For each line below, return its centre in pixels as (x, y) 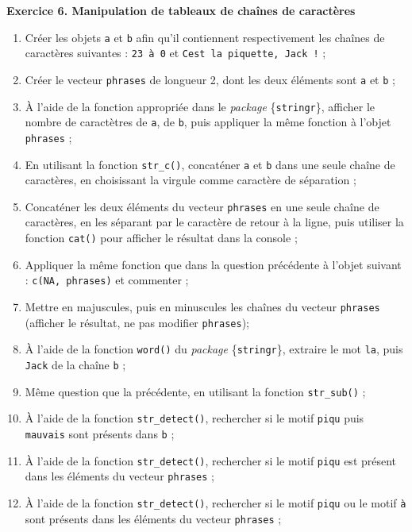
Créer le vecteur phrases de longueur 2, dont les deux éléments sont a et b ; (210, 79)
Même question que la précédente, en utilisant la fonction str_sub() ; (195, 391)
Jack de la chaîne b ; (75, 364)
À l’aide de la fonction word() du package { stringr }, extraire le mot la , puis (214, 349)
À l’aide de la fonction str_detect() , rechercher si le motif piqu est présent (211, 460)
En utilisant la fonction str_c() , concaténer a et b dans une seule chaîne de (210, 164)
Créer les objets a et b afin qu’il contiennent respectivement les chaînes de (205, 37)
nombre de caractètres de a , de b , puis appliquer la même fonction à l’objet (208, 122)
